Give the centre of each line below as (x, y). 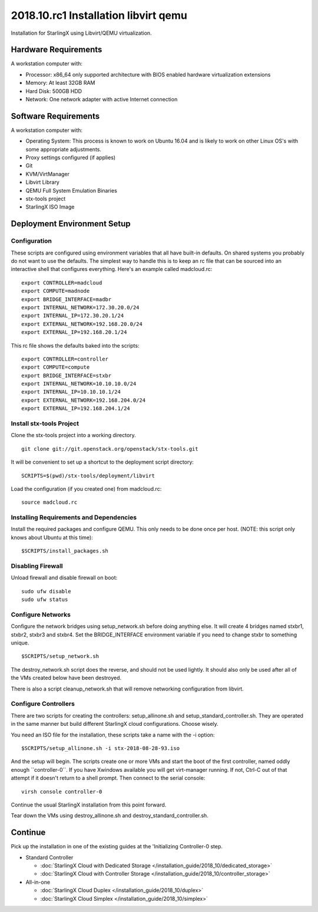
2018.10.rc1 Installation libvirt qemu (99, 15)
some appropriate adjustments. (63, 149)
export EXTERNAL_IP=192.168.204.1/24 (76, 409)
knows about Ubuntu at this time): (52, 537)
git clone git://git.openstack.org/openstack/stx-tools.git (110, 449)
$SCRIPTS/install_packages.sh (65, 551)
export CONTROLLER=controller (65, 359)
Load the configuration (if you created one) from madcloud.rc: (86, 488)
